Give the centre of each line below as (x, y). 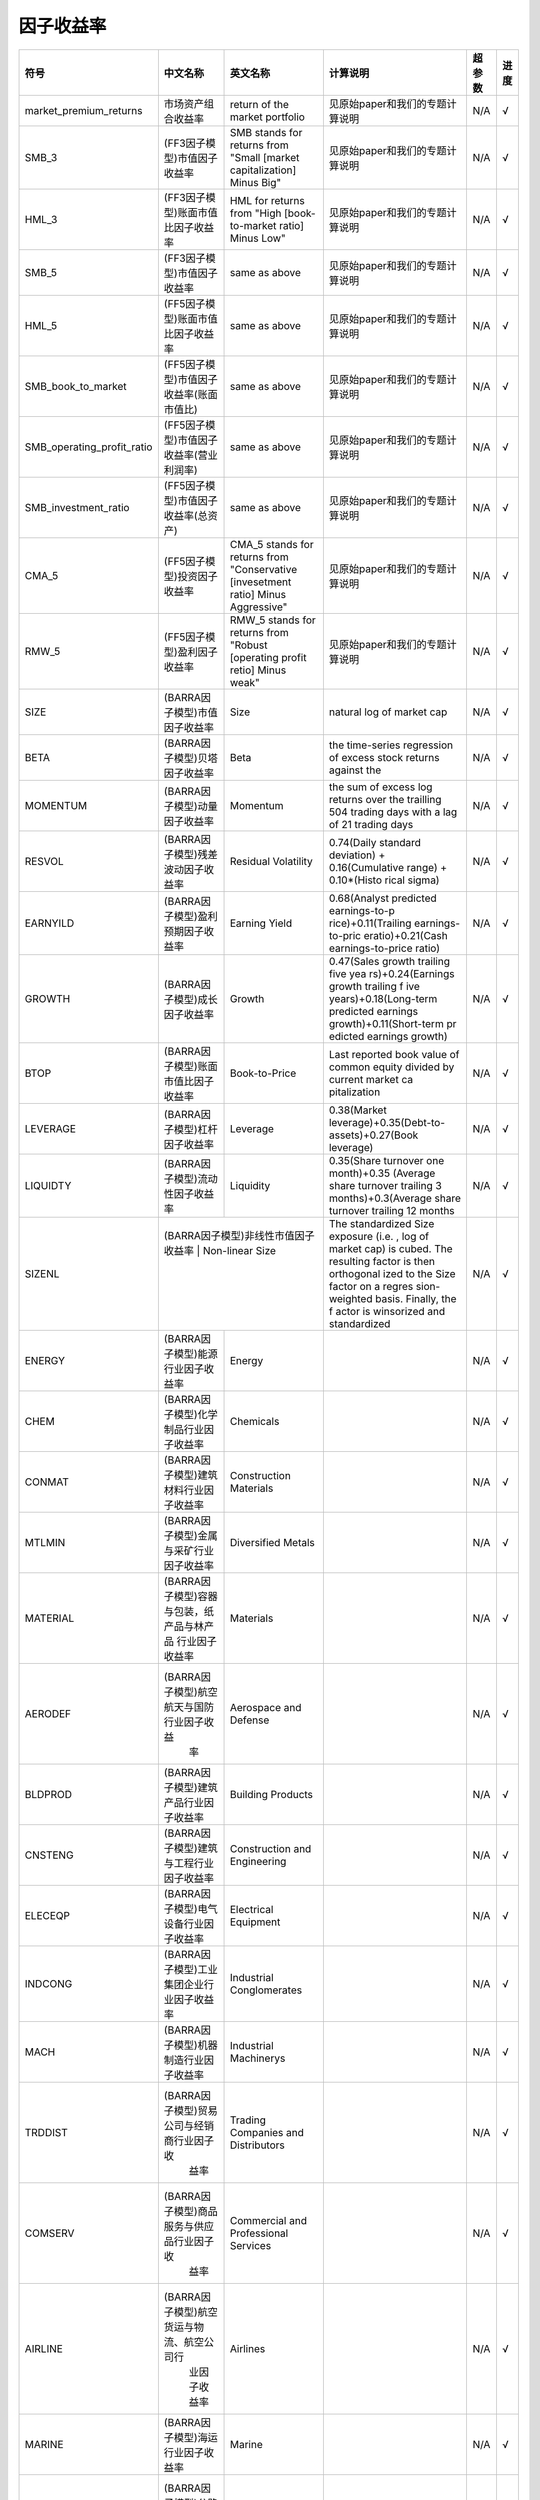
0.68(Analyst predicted (382, 898)
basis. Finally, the (416, 1298)
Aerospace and (265, 1707)
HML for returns (267, 200)
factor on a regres (371, 1286)
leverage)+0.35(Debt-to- (386, 1122)
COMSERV (49, 2233)
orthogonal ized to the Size (392, 1273)
